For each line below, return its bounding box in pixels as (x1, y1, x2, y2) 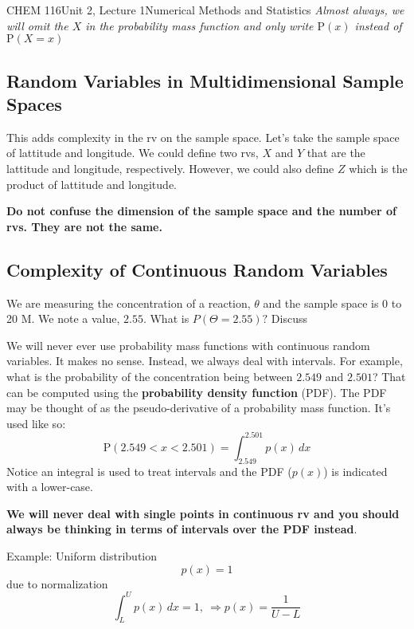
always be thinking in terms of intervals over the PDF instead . (6, 521, 357, 537)
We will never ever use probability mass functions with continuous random (6, 336, 370, 353)
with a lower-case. (6, 478, 93, 495)
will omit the (6, 17, 68, 33)
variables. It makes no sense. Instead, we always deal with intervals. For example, (6, 352, 403, 369)
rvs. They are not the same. (6, 218, 162, 234)
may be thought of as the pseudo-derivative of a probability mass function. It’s (6, 399, 391, 416)
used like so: (6, 415, 66, 431)
